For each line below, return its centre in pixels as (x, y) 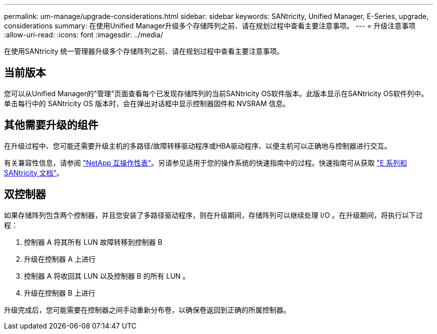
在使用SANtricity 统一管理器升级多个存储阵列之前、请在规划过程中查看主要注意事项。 (144, 51)
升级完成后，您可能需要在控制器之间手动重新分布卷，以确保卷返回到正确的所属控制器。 (147, 310)
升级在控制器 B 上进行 (60, 293)
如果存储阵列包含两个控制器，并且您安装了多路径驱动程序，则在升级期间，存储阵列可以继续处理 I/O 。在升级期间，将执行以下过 (214, 215)
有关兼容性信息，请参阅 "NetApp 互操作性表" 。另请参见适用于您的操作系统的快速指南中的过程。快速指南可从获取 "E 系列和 (206, 163)
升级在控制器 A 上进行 (60, 259)
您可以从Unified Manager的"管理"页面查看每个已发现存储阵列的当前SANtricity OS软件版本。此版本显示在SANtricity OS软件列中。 (216, 93)
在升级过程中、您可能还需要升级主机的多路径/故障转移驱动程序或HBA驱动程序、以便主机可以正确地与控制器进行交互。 (198, 146)
